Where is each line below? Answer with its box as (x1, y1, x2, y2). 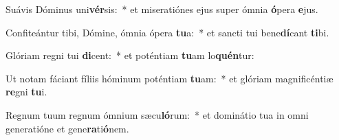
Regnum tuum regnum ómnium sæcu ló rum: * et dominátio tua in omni (6, 107, 309, 121)
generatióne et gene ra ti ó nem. (6, 121, 129, 135)
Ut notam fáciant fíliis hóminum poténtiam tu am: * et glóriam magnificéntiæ (6, 71, 333, 85)
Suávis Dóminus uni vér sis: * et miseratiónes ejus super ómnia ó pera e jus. (6, 2, 318, 16)
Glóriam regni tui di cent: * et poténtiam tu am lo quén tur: (6, 48, 254, 62)
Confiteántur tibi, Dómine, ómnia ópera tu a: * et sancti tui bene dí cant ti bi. (6, 25, 329, 39)
